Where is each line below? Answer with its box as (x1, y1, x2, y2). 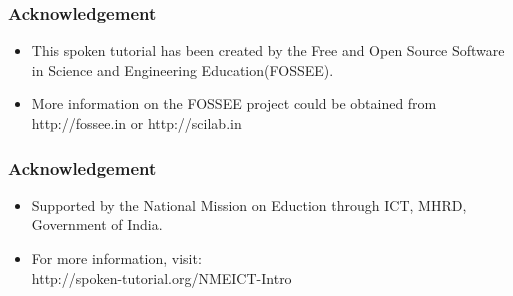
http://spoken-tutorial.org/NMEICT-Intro (31, 267, 292, 288)
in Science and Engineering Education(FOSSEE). (31, 59, 334, 80)
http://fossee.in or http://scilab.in (31, 113, 242, 133)
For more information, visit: (31, 248, 202, 268)
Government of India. (31, 214, 163, 235)
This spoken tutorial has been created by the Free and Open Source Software (31, 40, 505, 61)
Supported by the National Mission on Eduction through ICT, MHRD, (31, 194, 467, 215)
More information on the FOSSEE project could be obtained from (31, 93, 437, 114)
